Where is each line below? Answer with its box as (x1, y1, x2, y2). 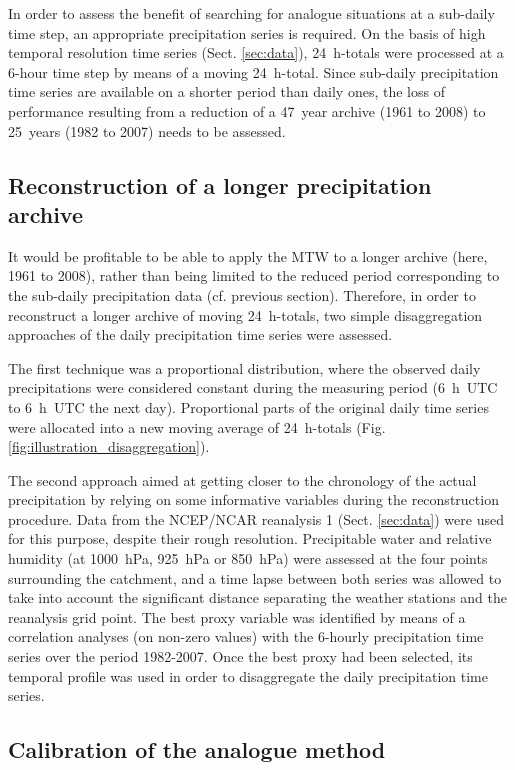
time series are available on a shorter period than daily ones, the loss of (8, 81, 445, 102)
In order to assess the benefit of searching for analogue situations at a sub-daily (8, 3, 495, 23)
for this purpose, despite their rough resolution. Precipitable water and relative (8, 528, 492, 549)
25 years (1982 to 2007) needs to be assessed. (8, 120, 286, 141)
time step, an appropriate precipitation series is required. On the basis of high (8, 22, 486, 43)
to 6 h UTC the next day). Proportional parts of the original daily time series (8, 396, 489, 417)
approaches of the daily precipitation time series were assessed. (8, 324, 393, 345)
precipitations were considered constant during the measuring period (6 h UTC (8, 377, 498, 398)
